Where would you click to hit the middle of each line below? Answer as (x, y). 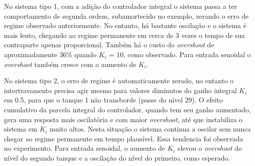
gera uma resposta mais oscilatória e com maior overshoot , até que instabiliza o (123, 119)
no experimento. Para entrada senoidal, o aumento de (85, 148)
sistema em (21, 129)
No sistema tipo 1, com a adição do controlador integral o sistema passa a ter (121, 6)
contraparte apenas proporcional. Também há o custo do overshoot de (109, 45)
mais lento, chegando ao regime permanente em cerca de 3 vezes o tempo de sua (125, 35)
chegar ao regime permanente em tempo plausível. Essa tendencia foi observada (124, 138)
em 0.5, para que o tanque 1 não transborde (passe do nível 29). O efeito (113, 100)
